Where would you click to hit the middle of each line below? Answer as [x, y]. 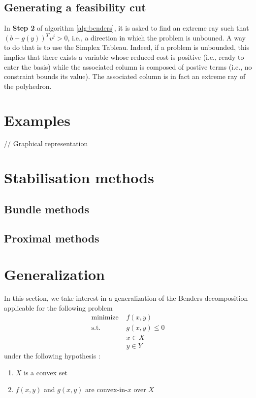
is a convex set [46, 373]
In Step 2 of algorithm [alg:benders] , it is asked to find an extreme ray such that [127, 28]
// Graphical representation [46, 143]
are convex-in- [106, 389]
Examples [37, 120]
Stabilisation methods [79, 178]
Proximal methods [52, 238]
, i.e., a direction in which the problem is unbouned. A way [157, 37]
